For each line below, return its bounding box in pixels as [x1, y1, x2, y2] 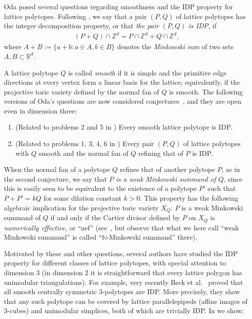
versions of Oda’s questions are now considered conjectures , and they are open [4, 96, 242, 106]
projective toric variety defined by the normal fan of [4, 86, 159, 96]
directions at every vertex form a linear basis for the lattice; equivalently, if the [4, 77, 240, 87]
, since [224, 173, 243, 184]
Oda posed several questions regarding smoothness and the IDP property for [4, 1, 233, 11]
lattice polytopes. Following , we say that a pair [4, 11, 147, 21]
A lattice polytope [4, 67, 59, 77]
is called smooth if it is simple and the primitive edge [68, 67, 227, 77]
